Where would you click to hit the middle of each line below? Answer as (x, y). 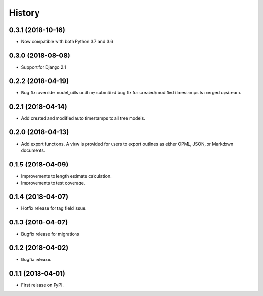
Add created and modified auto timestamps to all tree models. (83, 118)
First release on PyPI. (43, 285)
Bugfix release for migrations (50, 234)
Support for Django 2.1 (44, 67)
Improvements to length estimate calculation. (66, 176)
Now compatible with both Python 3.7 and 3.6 (67, 42)
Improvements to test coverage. (53, 183)
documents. (33, 150)
